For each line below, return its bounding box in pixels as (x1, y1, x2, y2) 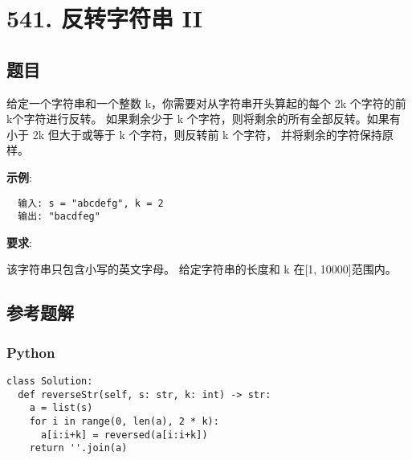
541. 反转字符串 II (6, 2, 202, 35)
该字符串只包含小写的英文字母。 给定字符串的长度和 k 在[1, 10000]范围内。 (6, 261, 397, 277)
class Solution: (6, 376, 93, 388)
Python (6, 342, 55, 362)
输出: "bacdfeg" (18, 211, 100, 223)
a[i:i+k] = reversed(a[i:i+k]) (40, 429, 208, 441)
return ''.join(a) (29, 442, 128, 454)
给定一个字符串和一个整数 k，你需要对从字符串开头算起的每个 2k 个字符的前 (6, 94, 406, 111)
